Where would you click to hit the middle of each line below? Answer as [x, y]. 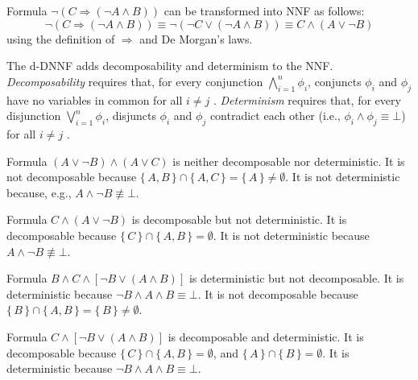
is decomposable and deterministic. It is [266, 336]
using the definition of [61, 38]
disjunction [34, 116]
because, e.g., [39, 192]
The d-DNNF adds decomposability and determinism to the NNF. [170, 66]
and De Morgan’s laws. [196, 38]
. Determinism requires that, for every [307, 99]
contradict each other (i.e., [275, 116]
